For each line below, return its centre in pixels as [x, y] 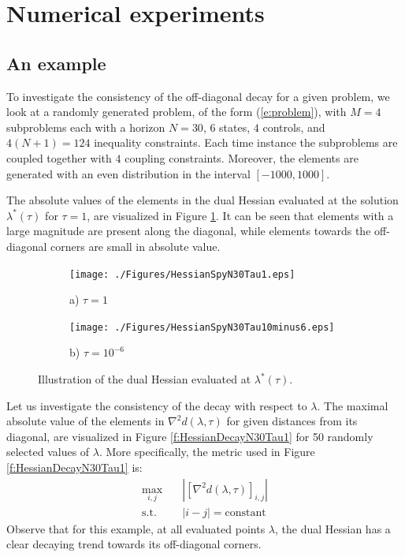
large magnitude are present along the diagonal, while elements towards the [189, 231]
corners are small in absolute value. [136, 246]
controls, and [294, 127]
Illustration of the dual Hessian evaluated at [145, 379]
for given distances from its [292, 421]
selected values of [48, 452]
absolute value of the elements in [85, 421]
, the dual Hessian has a [333, 528]
